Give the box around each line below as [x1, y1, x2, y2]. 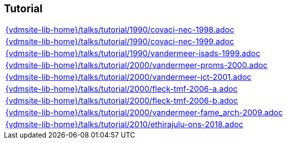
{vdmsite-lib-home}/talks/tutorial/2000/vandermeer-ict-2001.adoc [5, 72, 252, 82]
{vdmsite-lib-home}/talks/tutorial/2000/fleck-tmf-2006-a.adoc [5, 84, 238, 94]
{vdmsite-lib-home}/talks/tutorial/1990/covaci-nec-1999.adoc [5, 36, 234, 47]
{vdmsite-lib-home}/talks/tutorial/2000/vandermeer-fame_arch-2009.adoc [5, 107, 283, 118]
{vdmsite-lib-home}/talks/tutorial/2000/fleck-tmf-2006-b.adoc [5, 96, 238, 106]
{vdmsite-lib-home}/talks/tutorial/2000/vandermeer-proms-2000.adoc [5, 60, 268, 71]
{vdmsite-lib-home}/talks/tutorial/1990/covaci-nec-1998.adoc [5, 25, 234, 35]
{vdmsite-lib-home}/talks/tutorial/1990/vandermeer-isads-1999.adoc [5, 48, 260, 59]
